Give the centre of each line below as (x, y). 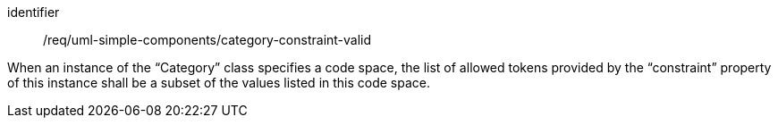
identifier (34, 12)
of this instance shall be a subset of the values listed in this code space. (219, 83)
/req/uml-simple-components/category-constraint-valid (207, 40)
